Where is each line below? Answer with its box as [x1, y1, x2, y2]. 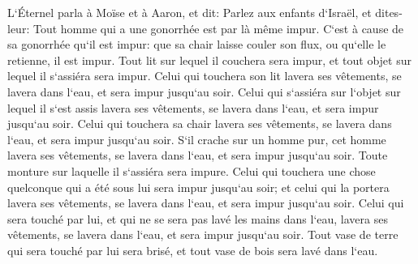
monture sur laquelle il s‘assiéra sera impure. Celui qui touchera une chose [7, 162, 376, 179]
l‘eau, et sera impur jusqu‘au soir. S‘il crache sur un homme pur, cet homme [7, 130, 386, 147]
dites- [375, 4, 403, 20]
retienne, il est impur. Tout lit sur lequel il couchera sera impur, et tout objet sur [7, 51, 412, 68]
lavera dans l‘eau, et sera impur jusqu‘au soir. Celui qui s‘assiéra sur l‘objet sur [7, 83, 401, 100]
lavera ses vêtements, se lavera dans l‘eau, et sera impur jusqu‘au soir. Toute [7, 147, 388, 164]
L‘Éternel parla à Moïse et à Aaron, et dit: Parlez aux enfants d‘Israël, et [7, 4, 372, 20]
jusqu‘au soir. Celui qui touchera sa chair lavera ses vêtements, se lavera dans [7, 115, 392, 132]
